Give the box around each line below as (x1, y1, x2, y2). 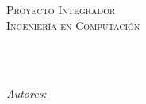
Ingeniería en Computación (6, 17, 140, 33)
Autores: (6, 85, 47, 102)
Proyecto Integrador (6, 2, 116, 17)
